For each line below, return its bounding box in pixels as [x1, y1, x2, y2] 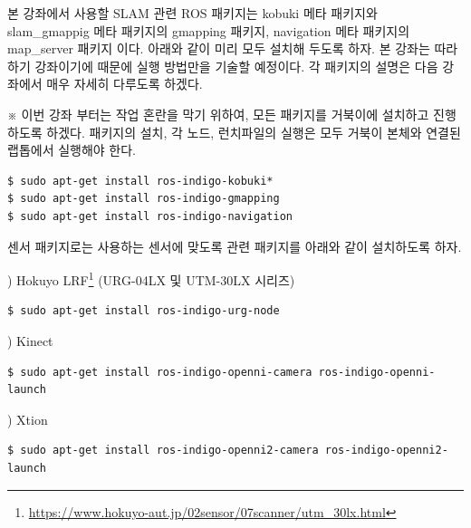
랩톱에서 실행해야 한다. [7, 140, 137, 159]
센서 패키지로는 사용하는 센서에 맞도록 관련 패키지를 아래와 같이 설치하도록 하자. [7, 236, 462, 255]
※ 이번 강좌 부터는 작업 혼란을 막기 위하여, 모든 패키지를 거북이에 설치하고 [7, 104, 429, 123]
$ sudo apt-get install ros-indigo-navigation [7, 209, 293, 223]
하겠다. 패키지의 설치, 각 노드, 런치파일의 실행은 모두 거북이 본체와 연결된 [46, 122, 461, 141]
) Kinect [7, 331, 53, 350]
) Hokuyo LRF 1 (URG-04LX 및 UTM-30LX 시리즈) [7, 268, 295, 289]
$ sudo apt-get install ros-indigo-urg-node [7, 304, 280, 318]
